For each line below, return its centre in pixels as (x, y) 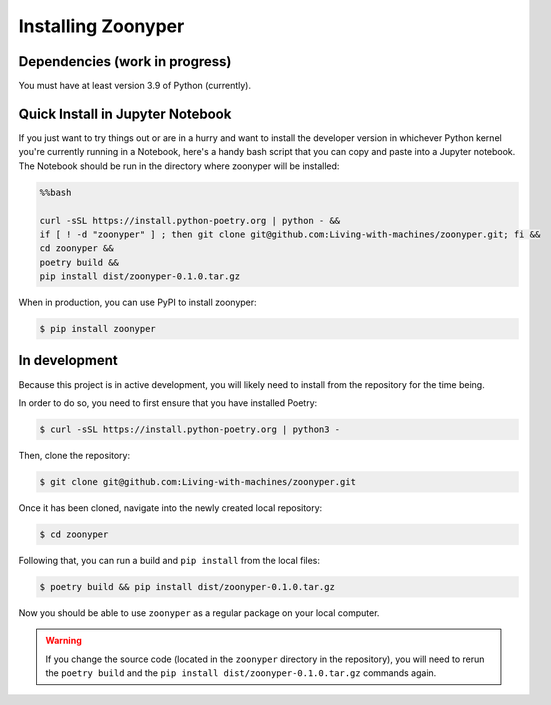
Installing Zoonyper (101, 26)
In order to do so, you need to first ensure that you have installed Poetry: (168, 402)
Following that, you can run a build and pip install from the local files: (169, 560)
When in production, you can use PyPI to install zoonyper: (137, 302)
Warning (63, 641)
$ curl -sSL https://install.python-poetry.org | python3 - (190, 429)
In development (68, 360)
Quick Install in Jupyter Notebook (125, 113)
